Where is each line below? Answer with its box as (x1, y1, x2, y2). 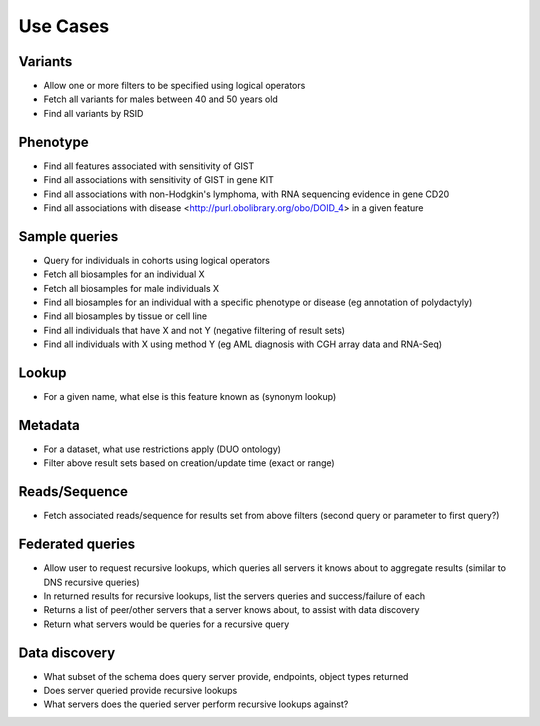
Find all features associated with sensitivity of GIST (43, 160, 255, 172)
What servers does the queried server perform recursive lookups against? (43, 698, 349, 710)
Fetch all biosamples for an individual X (43, 268, 205, 280)
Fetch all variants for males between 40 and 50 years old (43, 93, 279, 105)
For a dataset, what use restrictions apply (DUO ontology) (43, 443, 282, 455)
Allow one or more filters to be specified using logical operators (43, 80, 306, 92)
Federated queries (18, 536, 136, 553)
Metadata (18, 416, 80, 434)
